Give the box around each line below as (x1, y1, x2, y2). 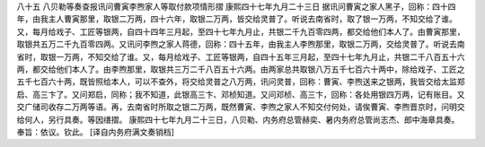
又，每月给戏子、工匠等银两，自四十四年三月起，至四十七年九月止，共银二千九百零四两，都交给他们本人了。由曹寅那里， (16, 26, 465, 37)
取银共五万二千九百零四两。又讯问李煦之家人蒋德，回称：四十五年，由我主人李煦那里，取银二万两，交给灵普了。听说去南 (16, 39, 465, 49)
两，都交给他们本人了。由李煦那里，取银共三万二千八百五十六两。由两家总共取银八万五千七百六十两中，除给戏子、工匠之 (16, 64, 465, 74)
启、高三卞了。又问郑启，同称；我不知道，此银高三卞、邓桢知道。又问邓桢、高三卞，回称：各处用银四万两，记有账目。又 (16, 89, 465, 99)
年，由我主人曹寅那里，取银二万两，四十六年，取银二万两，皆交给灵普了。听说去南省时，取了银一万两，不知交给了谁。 (16, 13, 457, 24)
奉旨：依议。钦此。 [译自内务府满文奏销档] (16, 126, 175, 137)
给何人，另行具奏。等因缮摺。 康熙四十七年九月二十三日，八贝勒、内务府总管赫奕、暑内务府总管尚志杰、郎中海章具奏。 (16, 114, 460, 125)
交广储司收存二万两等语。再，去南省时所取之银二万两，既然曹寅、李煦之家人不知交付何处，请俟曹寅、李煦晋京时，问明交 (16, 101, 465, 112)
